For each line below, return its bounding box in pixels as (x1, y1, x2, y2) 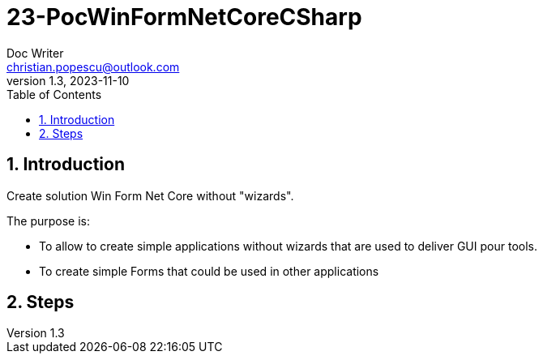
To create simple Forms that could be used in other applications (39, 264, 379, 278)
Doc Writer (6, 45, 64, 60)
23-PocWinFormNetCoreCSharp (6, 3, 362, 31)
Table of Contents (6, 87, 102, 101)
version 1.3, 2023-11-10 (6, 73, 130, 88)
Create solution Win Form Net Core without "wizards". (6, 188, 294, 203)
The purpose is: (6, 213, 91, 228)
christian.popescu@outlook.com (6, 59, 180, 74)
